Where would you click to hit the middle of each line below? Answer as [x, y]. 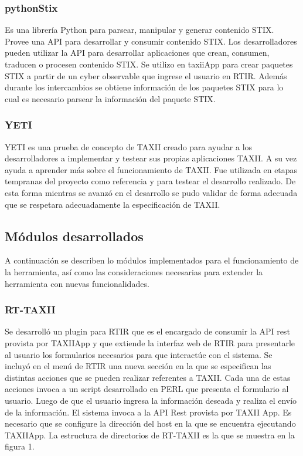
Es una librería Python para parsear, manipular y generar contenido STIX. [139, 30]
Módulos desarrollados [74, 236]
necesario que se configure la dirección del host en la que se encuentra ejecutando [150, 423]
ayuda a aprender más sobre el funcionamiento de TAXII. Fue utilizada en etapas [151, 169]
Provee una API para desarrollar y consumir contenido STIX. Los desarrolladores [151, 41]
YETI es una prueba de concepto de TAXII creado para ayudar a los [129, 146]
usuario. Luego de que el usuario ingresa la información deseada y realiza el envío [151, 400]
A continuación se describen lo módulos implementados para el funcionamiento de [152, 260]
